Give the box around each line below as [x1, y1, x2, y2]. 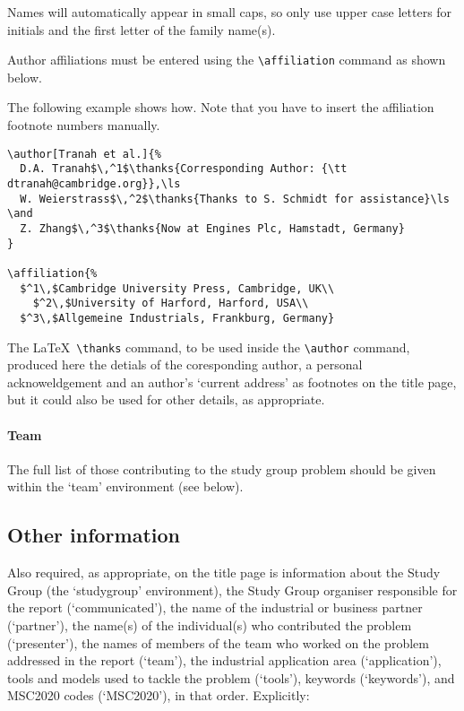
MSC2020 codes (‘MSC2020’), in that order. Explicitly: [7, 686, 310, 705]
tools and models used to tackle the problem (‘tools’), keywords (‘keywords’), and [7, 668, 455, 687]
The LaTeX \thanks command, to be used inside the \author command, [7, 337, 410, 356]
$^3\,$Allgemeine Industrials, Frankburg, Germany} [20, 311, 335, 325]
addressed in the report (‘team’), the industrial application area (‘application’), [7, 651, 442, 670]
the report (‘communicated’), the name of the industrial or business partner [7, 598, 423, 617]
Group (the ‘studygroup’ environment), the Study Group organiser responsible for [7, 580, 458, 599]
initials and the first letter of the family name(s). [7, 20, 276, 39]
